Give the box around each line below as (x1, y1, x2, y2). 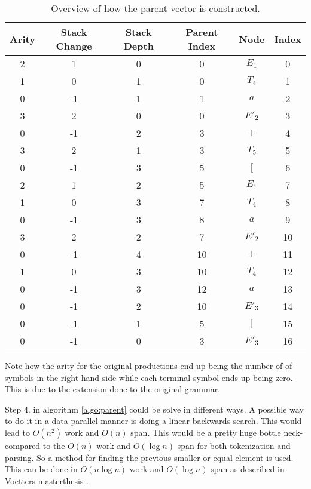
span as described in (211, 463, 285, 475)
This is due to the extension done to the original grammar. (5, 383, 221, 395)
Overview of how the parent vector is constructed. (51, 1, 260, 15)
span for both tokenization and (177, 439, 291, 451)
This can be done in (5, 463, 78, 475)
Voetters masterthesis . (5, 474, 89, 487)
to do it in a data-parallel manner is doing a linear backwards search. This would (5, 414, 302, 427)
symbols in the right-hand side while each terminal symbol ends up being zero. (5, 371, 293, 383)
